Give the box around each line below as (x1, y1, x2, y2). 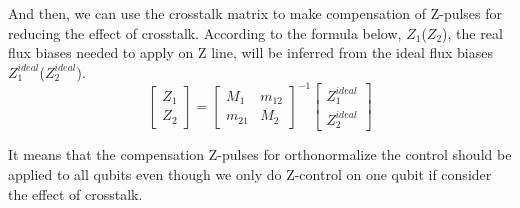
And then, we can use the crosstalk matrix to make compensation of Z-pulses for (8, 3, 503, 23)
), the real (442, 22, 503, 43)
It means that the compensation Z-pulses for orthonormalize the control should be (8, 144, 512, 165)
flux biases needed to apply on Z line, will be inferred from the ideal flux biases (8, 42, 494, 63)
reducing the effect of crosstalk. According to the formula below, (8, 22, 402, 43)
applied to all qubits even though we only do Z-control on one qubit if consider (8, 163, 492, 184)
